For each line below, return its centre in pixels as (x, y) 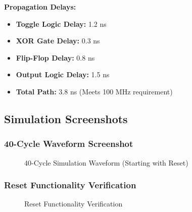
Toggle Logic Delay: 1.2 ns (61, 23)
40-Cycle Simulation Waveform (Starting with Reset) (106, 162)
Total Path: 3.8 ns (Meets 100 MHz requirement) (94, 91)
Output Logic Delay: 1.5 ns (63, 74)
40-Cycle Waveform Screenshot (69, 144)
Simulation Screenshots (66, 118)
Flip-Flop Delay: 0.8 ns (55, 57)
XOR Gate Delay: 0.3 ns (58, 41)
